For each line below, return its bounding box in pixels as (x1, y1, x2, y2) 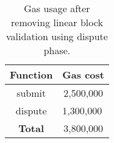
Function (10, 68, 53, 82)
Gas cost (62, 68, 104, 82)
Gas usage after (24, 1, 90, 15)
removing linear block (11, 15, 103, 29)
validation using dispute (6, 29, 108, 43)
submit (16, 86, 46, 100)
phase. (43, 43, 71, 57)
